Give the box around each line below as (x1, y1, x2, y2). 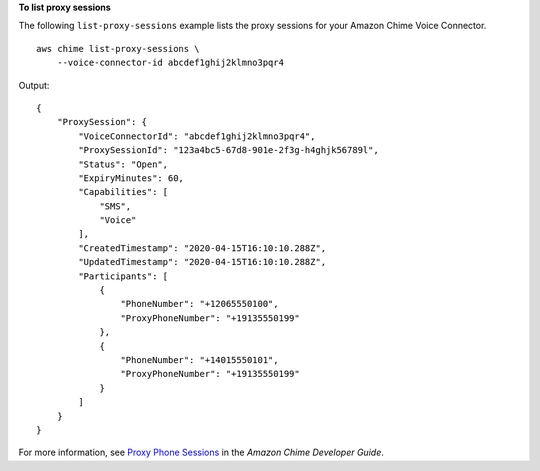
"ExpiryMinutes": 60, (78, 172, 185, 184)
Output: (18, 79, 50, 91)
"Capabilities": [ (78, 186, 169, 198)
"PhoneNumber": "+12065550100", (120, 298, 279, 310)
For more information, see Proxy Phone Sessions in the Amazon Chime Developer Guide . (18, 446, 384, 459)
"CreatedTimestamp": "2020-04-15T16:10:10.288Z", (78, 242, 327, 254)
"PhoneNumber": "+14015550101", (120, 354, 279, 365)
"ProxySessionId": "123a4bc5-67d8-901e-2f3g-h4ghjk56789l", (78, 145, 379, 156)
